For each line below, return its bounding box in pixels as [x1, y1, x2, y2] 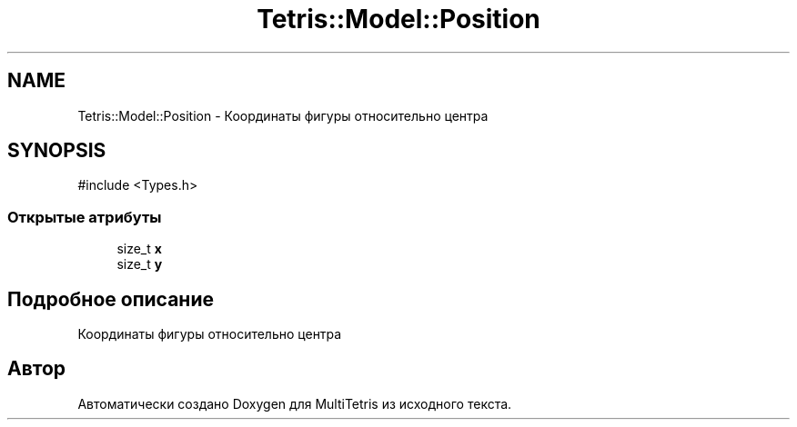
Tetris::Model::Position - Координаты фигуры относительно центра [77, 107, 489, 124]
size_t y [116, 256, 163, 273]
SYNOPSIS [7, 139, 106, 163]
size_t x [116, 241, 162, 257]
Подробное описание [7, 287, 214, 311]
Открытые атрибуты [7, 207, 162, 226]
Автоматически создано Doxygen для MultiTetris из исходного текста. [77, 395, 512, 412]
